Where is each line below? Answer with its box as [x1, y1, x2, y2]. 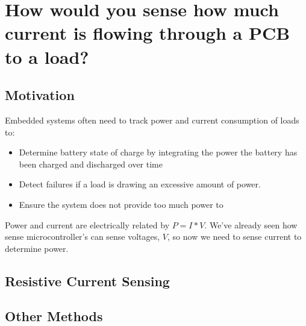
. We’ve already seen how [204, 218, 298, 231]
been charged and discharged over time [19, 157, 163, 170]
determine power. [5, 242, 69, 254]
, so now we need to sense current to [167, 230, 302, 243]
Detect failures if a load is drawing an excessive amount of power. [19, 178, 261, 190]
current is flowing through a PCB [5, 20, 290, 45]
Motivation [5, 86, 75, 104]
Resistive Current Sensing [5, 271, 170, 290]
